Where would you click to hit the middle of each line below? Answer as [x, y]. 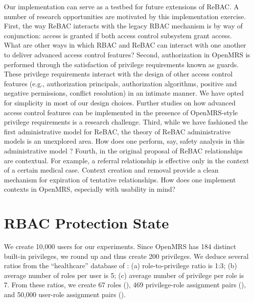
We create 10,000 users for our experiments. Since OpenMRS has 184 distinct [120, 246]
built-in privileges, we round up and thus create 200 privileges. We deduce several [126, 256]
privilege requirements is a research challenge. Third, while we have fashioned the [126, 122]
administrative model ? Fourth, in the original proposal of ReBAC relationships [123, 150]
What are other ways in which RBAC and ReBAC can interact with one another [125, 45]
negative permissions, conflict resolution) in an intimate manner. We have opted [124, 93]
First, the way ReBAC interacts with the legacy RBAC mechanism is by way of [123, 26]
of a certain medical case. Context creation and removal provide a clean [111, 170]
